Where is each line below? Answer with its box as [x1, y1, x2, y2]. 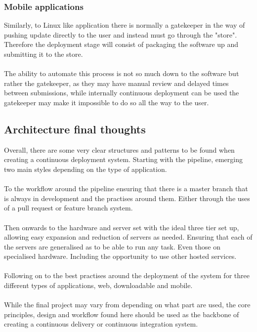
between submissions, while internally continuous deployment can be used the [4, 87, 239, 98]
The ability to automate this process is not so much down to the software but [4, 68, 239, 79]
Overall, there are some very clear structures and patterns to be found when [4, 144, 235, 155]
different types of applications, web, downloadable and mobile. [4, 280, 193, 290]
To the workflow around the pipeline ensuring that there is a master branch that [4, 183, 248, 194]
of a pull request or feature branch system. [4, 203, 133, 213]
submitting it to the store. [4, 49, 83, 59]
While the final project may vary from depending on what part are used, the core [4, 299, 251, 310]
